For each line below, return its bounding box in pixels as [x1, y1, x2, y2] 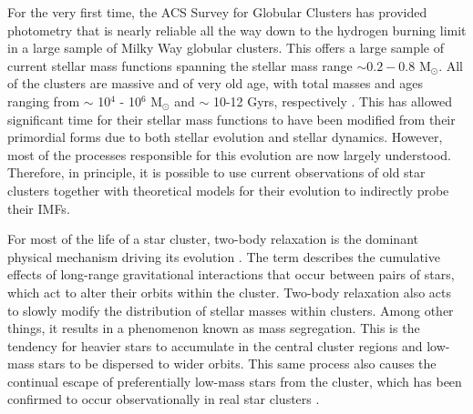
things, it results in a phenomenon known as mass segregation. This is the [7, 318, 420, 338]
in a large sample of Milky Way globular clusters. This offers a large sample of [7, 38, 444, 57]
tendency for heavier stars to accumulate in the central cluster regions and [7, 336, 423, 355]
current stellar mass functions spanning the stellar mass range [7, 56, 353, 75]
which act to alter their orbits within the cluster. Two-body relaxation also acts [7, 282, 452, 301]
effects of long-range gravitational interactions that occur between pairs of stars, [7, 265, 455, 284]
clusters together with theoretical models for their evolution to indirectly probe [7, 180, 449, 199]
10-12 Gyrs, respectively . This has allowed [212, 91, 453, 110]
